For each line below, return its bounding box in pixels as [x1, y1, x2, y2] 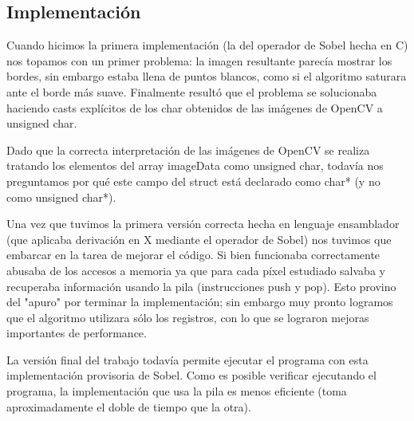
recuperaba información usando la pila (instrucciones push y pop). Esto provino [6, 277, 396, 294]
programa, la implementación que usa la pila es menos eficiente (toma [6, 383, 347, 399]
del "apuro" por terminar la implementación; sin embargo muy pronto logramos [6, 293, 393, 310]
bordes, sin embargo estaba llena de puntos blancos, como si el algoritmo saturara [6, 68, 407, 85]
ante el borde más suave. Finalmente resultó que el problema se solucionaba [6, 83, 377, 100]
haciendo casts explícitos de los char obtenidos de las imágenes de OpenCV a [6, 99, 383, 116]
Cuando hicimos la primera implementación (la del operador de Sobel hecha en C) [6, 37, 408, 53]
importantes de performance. [6, 325, 147, 341]
